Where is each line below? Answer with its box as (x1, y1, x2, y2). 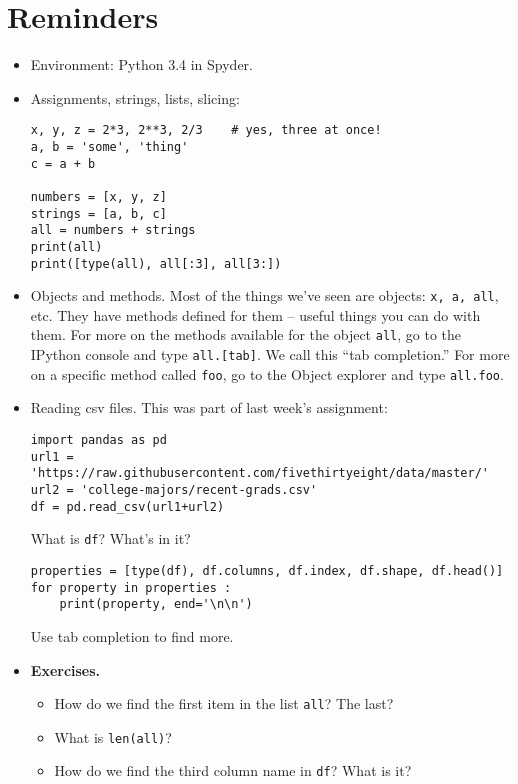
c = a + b (30, 156, 96, 171)
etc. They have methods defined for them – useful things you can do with (30, 304, 481, 325)
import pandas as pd (30, 433, 167, 448)
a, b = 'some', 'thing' (30, 139, 189, 154)
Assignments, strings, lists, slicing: (30, 87, 240, 108)
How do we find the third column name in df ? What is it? (54, 760, 412, 781)
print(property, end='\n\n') (59, 597, 253, 612)
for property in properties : (30, 580, 232, 595)
